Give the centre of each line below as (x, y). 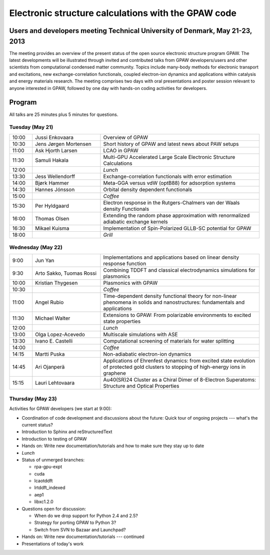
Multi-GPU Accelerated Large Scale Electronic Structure (169, 157)
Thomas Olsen (52, 218)
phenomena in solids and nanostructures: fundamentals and (174, 302)
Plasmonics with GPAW (130, 283)
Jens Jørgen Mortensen (63, 144)
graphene (114, 373)
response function (125, 264)
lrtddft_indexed (50, 488)
